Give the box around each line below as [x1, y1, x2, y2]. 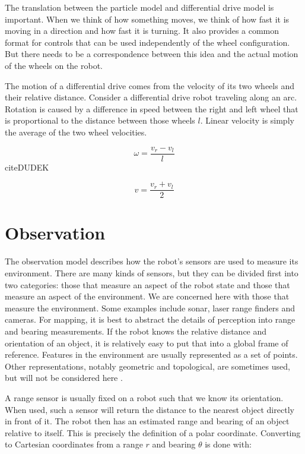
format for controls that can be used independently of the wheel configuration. [5, 36, 290, 48]
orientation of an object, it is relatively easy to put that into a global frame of [5, 336, 288, 349]
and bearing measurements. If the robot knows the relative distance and [5, 324, 267, 337]
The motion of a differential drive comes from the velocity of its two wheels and [5, 79, 294, 92]
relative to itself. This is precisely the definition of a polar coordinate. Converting [5, 426, 301, 439]
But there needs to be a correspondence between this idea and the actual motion [5, 48, 298, 60]
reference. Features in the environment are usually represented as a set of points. [5, 348, 298, 361]
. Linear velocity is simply [200, 114, 294, 127]
